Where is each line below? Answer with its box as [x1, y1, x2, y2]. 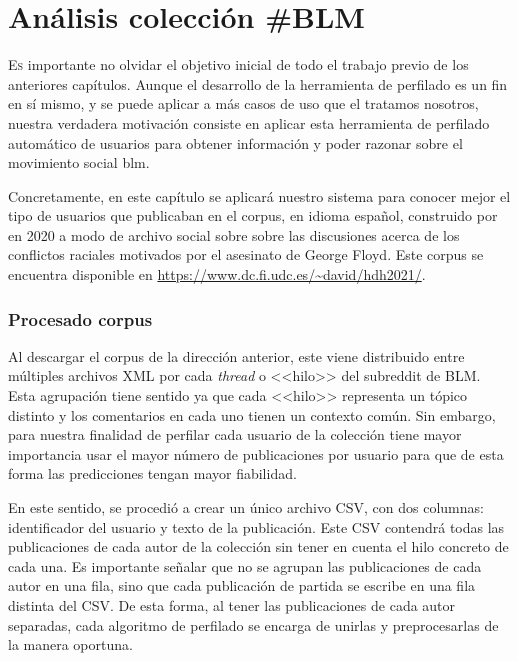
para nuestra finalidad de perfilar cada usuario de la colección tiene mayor [8, 424, 462, 445]
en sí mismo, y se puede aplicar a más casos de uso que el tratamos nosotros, [8, 93, 479, 114]
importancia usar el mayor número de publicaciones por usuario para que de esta [8, 443, 504, 464]
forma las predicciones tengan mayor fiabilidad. [8, 463, 297, 484]
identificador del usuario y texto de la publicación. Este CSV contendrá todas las [8, 516, 505, 537]
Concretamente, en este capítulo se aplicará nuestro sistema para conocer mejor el [8, 185, 511, 206]
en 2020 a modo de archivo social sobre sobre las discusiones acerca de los [8, 224, 460, 245]
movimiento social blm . [8, 152, 150, 173]
